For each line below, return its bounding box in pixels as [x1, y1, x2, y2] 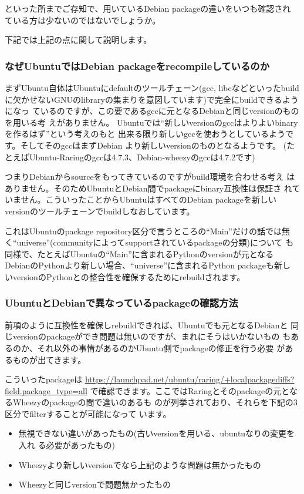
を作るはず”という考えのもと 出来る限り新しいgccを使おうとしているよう [5, 127, 285, 140]
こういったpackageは [5, 373, 83, 385]
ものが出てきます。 [12, 353, 86, 365]
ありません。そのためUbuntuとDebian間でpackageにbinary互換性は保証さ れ [5, 182, 292, 194]
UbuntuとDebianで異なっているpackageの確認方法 [5, 295, 238, 310]
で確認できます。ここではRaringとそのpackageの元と [90, 384, 289, 396]
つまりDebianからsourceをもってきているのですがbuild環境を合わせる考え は [5, 170, 295, 183]
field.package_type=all [5, 384, 87, 396]
